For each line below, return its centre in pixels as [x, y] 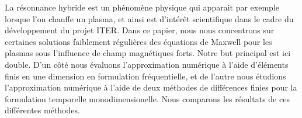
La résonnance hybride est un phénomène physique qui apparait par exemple [142, 7]
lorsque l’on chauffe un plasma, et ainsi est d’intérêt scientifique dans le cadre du [149, 18]
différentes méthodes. [42, 110]
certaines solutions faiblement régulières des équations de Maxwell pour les [138, 41]
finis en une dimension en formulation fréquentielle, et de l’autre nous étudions [145, 76]
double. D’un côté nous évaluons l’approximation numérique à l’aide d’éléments [147, 64]
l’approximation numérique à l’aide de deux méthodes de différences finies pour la [151, 87]
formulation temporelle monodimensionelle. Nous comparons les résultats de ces [147, 98]
